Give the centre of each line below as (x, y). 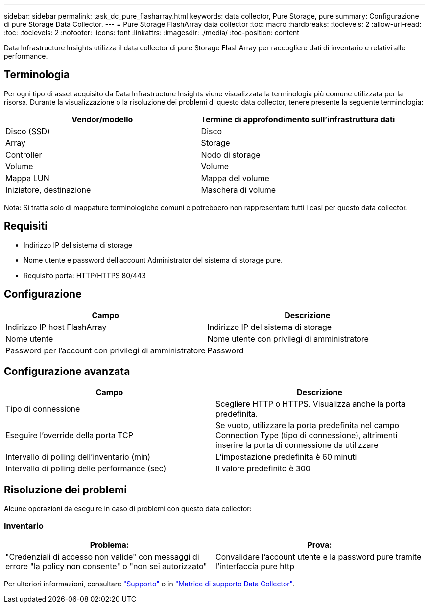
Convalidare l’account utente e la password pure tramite (319, 556)
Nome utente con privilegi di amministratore (288, 339)
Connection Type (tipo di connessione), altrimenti (307, 435)
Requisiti (26, 226)
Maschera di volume (238, 190)
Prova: (320, 545)
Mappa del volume (235, 178)
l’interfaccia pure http (255, 566)
